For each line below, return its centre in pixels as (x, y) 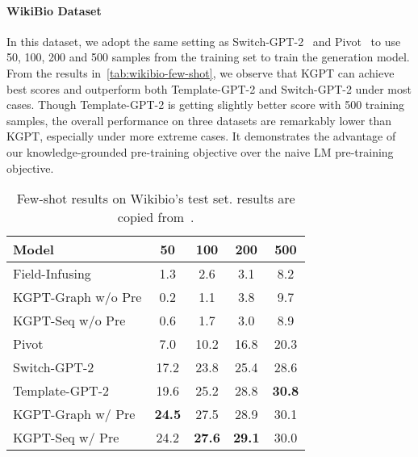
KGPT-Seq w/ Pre (66, 438)
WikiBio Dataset (54, 10)
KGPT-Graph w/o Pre (77, 297)
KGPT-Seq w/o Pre (69, 321)
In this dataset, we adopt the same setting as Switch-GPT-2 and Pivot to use (204, 41)
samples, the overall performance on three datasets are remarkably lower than (199, 120)
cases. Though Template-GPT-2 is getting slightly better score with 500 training (206, 105)
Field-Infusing (52, 274)
